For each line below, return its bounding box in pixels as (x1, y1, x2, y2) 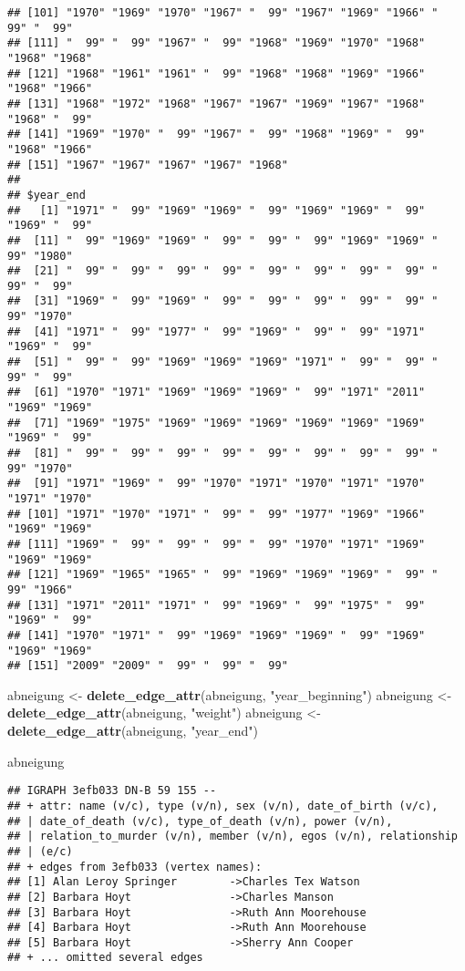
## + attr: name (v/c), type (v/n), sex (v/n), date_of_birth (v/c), (7, 799, 439, 812)
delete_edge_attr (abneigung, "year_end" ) (7, 721, 259, 740)
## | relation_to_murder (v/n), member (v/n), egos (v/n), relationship (7, 830, 458, 843)
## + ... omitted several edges (7, 951, 203, 965)
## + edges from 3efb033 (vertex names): (7, 860, 263, 873)
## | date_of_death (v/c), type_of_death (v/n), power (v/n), (7, 814, 393, 828)
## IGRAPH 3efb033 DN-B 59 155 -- (7, 784, 217, 798)
